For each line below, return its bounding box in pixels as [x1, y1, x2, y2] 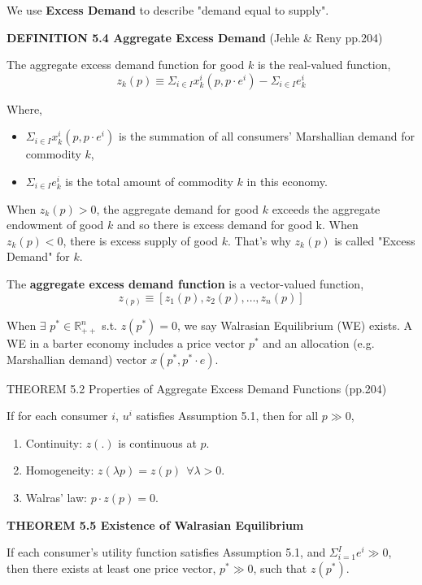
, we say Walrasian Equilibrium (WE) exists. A [177, 317, 412, 334]
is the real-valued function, [257, 56, 391, 73]
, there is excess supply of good [63, 232, 219, 249]
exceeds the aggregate [272, 200, 381, 217]
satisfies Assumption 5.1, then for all [136, 407, 319, 424]
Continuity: [25, 434, 83, 451]
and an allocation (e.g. [263, 335, 375, 352]
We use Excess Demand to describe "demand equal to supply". [7, 2, 329, 18]
